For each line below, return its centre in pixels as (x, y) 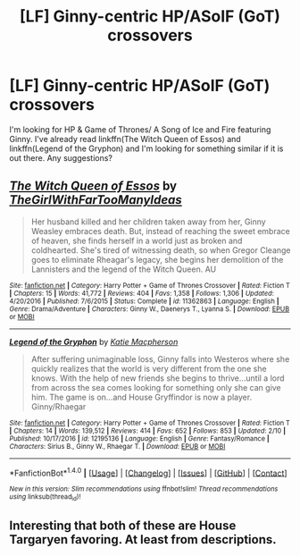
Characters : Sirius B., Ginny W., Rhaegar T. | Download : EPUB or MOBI (117, 446)
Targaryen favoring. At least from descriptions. (143, 539)
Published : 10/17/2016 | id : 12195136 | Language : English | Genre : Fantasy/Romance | (139, 438)
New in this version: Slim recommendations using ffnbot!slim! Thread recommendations (144, 489)
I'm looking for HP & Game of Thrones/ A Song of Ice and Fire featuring (140, 129)
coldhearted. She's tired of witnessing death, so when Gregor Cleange (161, 250)
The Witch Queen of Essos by (93, 186)
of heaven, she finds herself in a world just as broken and (137, 240)
